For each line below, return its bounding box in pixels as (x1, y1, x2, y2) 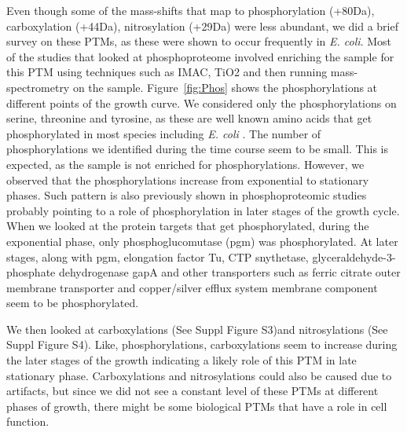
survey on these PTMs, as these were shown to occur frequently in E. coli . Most (6, 33, 391, 49)
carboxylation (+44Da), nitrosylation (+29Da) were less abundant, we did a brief (6, 17, 398, 34)
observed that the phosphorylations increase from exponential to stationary (6, 171, 369, 188)
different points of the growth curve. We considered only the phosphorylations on (6, 94, 397, 111)
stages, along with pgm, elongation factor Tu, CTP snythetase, (6, 248, 309, 265)
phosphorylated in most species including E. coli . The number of (6, 125, 321, 141)
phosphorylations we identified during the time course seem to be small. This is (6, 141, 388, 157)
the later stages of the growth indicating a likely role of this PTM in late (6, 352, 357, 368)
